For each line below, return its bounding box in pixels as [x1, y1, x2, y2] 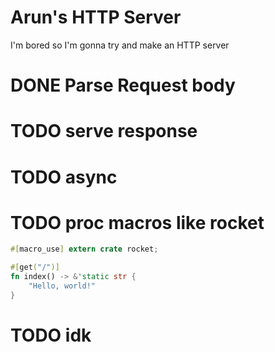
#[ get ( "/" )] [10, 262, 60, 273]
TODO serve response [10, 120, 198, 143]
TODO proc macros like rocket [10, 211, 265, 234]
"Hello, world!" [28, 281, 97, 291]
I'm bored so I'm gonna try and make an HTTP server [10, 39, 230, 51]
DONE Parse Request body [10, 74, 236, 97]
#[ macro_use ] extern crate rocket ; [10, 244, 159, 255]
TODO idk [10, 324, 92, 346]
